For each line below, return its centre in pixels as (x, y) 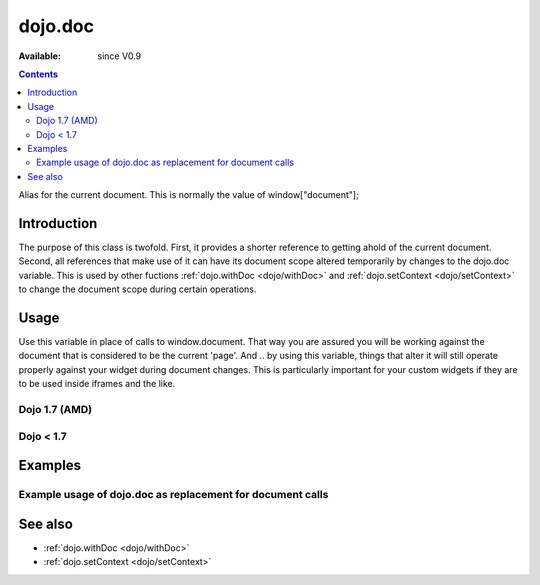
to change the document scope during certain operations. (137, 289)
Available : (40, 56)
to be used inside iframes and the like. (97, 384)
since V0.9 (119, 56)
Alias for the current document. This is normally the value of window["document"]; (188, 195)
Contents (38, 74)
